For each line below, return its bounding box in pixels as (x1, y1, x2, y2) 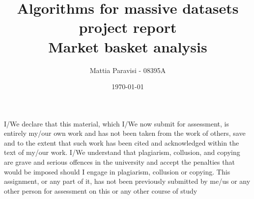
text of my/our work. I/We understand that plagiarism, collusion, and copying (4, 147, 240, 157)
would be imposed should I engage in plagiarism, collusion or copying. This (4, 166, 230, 176)
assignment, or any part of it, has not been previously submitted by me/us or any (4, 176, 251, 186)
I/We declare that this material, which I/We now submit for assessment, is (4, 118, 229, 128)
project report (79, 17, 177, 37)
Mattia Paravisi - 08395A (89, 65, 166, 75)
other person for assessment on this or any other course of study (4, 185, 198, 196)
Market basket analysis (48, 36, 207, 56)
